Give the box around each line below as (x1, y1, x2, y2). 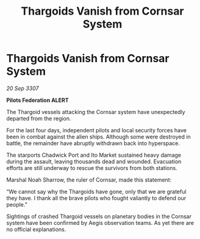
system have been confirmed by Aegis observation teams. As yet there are (6, 219, 195, 226)
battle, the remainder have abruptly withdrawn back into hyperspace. (6, 139, 180, 147)
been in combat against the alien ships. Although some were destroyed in (6, 133, 191, 140)
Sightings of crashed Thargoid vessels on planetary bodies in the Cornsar (6, 212, 192, 220)
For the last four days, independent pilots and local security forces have (6, 126, 187, 134)
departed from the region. (6, 115, 71, 122)
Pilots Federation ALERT (6, 96, 69, 104)
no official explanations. (6, 226, 66, 233)
